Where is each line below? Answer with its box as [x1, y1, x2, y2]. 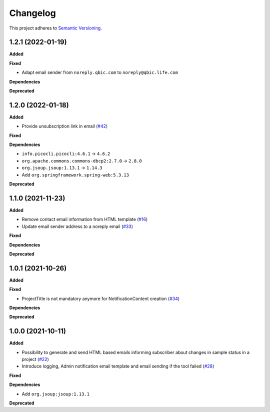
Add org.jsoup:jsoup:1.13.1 [21, 390, 90, 397]
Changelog [9, 7, 56, 18]
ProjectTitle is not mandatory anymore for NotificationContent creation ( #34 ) [21, 295, 180, 301]
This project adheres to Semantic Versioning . [9, 25, 102, 31]
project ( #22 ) [21, 356, 49, 362]
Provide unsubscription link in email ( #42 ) [21, 123, 108, 129]
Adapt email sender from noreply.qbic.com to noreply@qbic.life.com [21, 69, 178, 75]
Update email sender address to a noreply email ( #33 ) [21, 223, 133, 229]
